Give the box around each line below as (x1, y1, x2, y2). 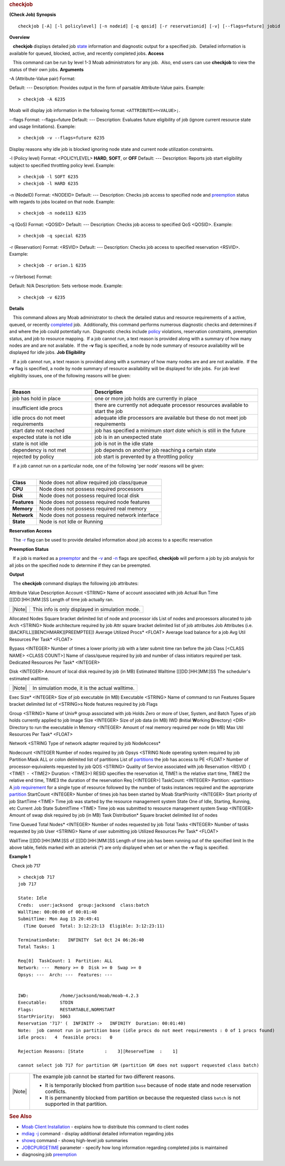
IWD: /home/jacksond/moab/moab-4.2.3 (18, 993, 139, 998)
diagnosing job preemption (21, 1152, 77, 1158)
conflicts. (45, 1088, 67, 1095)
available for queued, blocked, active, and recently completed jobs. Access (9, 50, 164, 56)
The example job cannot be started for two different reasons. (32, 1073, 176, 1080)
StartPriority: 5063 (18, 1013, 71, 1019)
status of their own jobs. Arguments (9, 66, 84, 72)
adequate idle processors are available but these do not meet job (95, 415, 247, 422)
